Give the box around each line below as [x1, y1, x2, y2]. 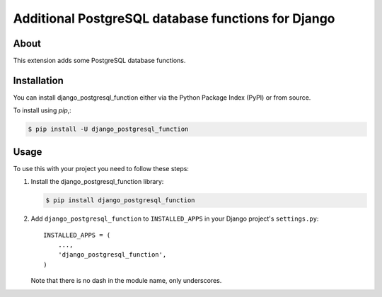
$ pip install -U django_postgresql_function [28, 125, 189, 134]
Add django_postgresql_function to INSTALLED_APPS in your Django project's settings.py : [30, 214, 319, 223]
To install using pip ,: [13, 106, 72, 115]
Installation [13, 74, 64, 86]
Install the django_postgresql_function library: [30, 177, 164, 186]
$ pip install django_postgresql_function [45, 197, 195, 204]
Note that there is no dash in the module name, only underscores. [30, 276, 222, 285]
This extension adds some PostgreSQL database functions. [13, 57, 186, 65]
